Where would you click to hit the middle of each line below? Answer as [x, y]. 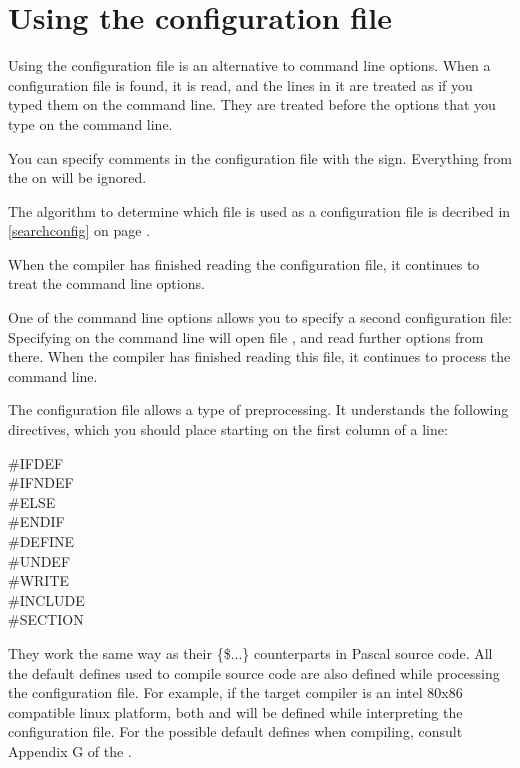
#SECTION [46, 619]
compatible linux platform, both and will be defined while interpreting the [235, 711]
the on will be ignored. [77, 177]
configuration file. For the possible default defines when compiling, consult [235, 731]
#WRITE [39, 580]
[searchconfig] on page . [79, 230]
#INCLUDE [46, 599]
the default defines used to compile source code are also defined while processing [254, 672]
